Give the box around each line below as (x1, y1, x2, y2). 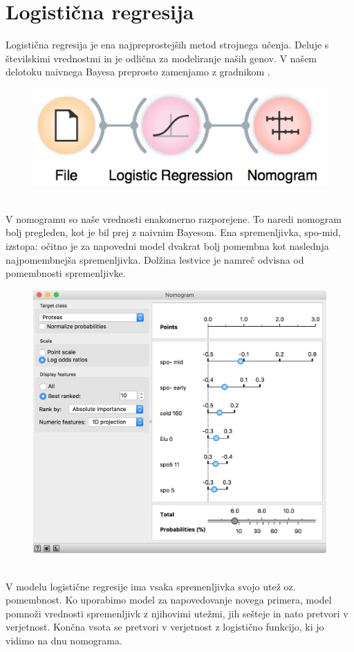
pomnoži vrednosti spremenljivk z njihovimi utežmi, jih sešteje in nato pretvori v (6, 606, 348, 620)
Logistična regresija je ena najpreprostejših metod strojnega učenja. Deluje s (6, 37, 329, 52)
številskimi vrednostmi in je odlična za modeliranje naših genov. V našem (6, 51, 317, 65)
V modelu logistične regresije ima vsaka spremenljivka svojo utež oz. (6, 579, 296, 593)
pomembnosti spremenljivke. (6, 266, 126, 280)
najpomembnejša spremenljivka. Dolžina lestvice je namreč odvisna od (6, 252, 304, 266)
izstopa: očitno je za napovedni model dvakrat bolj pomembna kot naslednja (6, 239, 329, 253)
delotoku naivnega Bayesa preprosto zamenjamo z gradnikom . (6, 64, 270, 79)
